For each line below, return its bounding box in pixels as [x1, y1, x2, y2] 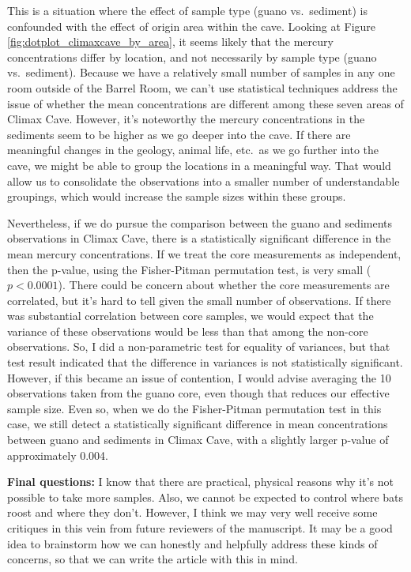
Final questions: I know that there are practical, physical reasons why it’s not [7, 473, 394, 490]
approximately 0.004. [7, 446, 109, 463]
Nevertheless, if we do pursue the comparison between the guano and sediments [7, 214, 393, 231]
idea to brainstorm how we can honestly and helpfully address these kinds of [7, 535, 378, 551]
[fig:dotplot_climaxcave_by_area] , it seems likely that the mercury [7, 33, 334, 50]
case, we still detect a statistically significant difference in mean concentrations [7, 416, 388, 432]
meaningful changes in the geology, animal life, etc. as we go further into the [7, 141, 379, 158]
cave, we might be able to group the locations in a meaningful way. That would [7, 156, 391, 173]
